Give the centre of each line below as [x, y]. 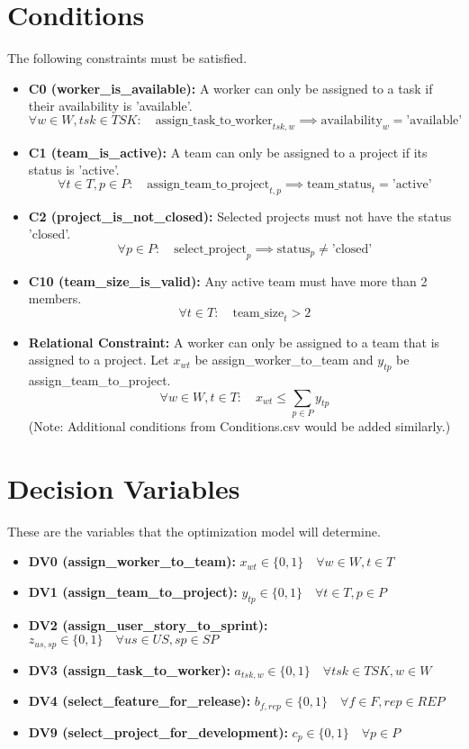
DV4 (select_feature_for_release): [140, 701]
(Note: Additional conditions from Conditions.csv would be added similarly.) [239, 425]
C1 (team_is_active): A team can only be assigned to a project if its [228, 152]
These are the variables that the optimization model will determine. [194, 531]
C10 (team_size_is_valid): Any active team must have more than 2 [228, 280]
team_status [339, 184]
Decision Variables [124, 487]
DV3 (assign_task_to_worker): [129, 669]
